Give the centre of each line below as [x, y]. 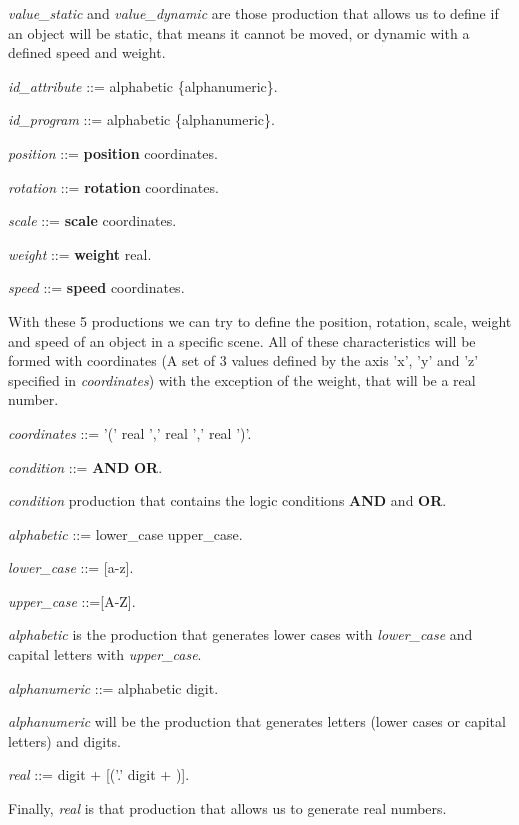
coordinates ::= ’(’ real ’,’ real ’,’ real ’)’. [130, 432]
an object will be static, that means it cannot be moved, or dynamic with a [239, 32]
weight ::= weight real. [80, 253]
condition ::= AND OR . [85, 466]
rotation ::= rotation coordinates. [113, 186]
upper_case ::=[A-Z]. [72, 600]
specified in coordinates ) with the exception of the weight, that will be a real [242, 379]
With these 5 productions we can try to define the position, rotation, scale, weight [260, 320]
